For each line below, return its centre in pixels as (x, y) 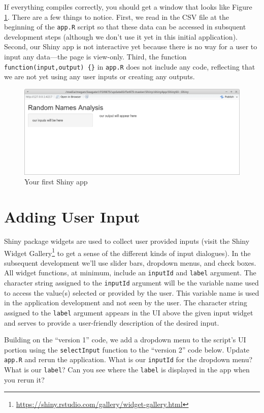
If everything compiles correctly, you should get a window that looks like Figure (128, 7)
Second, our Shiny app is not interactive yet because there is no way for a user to (131, 46)
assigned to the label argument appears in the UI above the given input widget (129, 312)
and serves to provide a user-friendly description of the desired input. (112, 322)
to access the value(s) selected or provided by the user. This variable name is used (132, 292)
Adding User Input (72, 217)
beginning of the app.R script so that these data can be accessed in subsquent (125, 27)
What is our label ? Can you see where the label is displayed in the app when (127, 370)
